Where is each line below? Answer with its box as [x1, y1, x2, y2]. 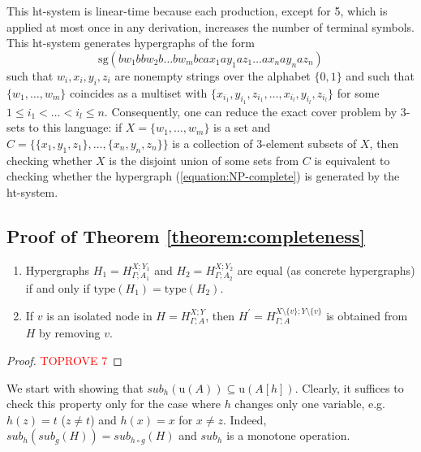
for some [337, 84, 380, 101]
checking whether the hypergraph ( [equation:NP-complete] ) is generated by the [6, 167, 400, 185]
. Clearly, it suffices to [294, 379, 404, 396]
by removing [39, 324, 101, 341]
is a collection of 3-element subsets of [172, 134, 357, 151]
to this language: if [28, 119, 122, 136]
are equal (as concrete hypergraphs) [237, 261, 415, 278]
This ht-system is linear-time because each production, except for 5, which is [6, 2, 388, 19]
